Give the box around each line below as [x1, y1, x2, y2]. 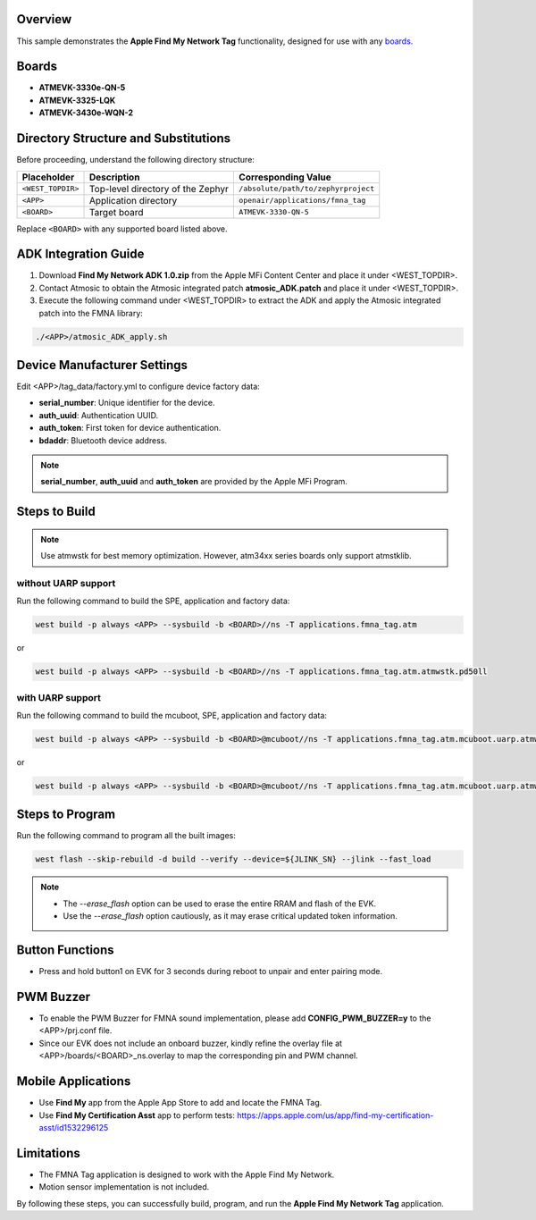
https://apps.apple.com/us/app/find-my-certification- [237, 1109, 434, 1121]
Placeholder [21, 171, 75, 183]
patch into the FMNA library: [38, 307, 143, 318]
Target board [88, 206, 144, 218]
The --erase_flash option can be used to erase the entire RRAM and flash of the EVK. [63, 898, 377, 909]
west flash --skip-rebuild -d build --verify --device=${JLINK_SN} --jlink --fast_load [35, 854, 431, 864]
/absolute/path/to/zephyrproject [238, 184, 375, 193]
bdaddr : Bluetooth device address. [38, 434, 167, 446]
